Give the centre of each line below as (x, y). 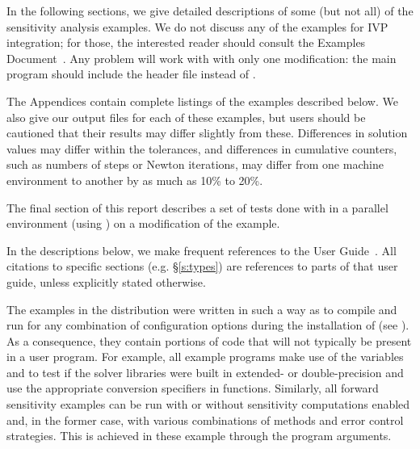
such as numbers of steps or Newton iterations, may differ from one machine (195, 164)
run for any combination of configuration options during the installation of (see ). (208, 325)
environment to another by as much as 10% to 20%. (135, 180)
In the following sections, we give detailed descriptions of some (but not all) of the (210, 10)
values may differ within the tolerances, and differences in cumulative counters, (202, 148)
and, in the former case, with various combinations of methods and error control (205, 420)
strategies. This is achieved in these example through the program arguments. (199, 436)
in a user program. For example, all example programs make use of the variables (205, 357)
